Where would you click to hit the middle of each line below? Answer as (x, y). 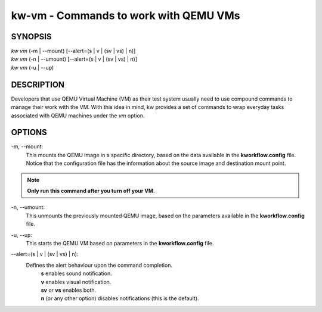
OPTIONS (29, 132)
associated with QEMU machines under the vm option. (78, 116)
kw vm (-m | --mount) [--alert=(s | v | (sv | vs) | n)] (73, 51)
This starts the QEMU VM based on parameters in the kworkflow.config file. (120, 243)
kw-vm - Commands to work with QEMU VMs (126, 15)
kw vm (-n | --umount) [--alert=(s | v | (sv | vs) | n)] (74, 59)
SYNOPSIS (31, 37)
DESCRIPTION (38, 84)
